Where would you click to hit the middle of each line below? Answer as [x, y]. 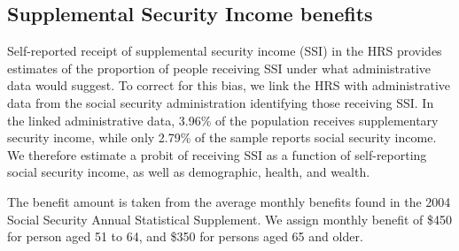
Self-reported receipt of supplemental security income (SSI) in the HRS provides [225, 51]
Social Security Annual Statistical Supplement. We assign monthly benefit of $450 [229, 219]
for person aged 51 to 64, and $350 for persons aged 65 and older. [185, 236]
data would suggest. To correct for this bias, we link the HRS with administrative [229, 85]
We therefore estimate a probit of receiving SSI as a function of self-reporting [217, 154]
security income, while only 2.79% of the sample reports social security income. [222, 137]
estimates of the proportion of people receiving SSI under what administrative [219, 68]
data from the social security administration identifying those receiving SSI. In [221, 102]
